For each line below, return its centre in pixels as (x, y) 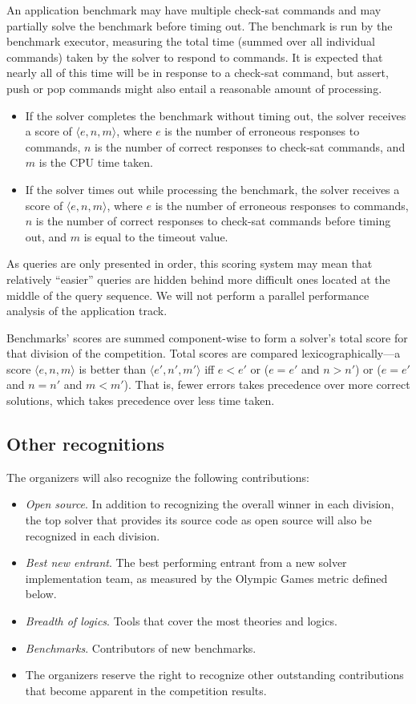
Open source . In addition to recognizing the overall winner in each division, (210, 504)
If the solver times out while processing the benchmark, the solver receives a (212, 189)
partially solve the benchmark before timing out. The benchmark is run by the (200, 25)
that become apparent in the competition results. (146, 690)
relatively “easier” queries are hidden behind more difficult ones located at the (198, 279)
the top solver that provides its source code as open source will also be (198, 520)
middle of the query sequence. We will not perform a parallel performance (188, 295)
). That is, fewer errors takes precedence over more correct (267, 384)
